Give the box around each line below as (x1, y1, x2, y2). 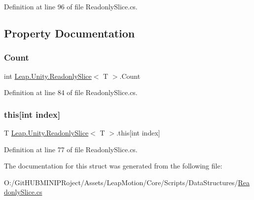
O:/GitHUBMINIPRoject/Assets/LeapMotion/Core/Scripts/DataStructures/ (4, 177, 238, 187)
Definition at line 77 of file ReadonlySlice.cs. (4, 144, 138, 154)
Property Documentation (4, 25, 135, 40)
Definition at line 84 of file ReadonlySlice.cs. (4, 87, 138, 98)
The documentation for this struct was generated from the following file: (4, 161, 222, 171)
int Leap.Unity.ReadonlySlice (4, 70, 92, 81)
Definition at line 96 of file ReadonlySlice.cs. (4, 1, 138, 11)
